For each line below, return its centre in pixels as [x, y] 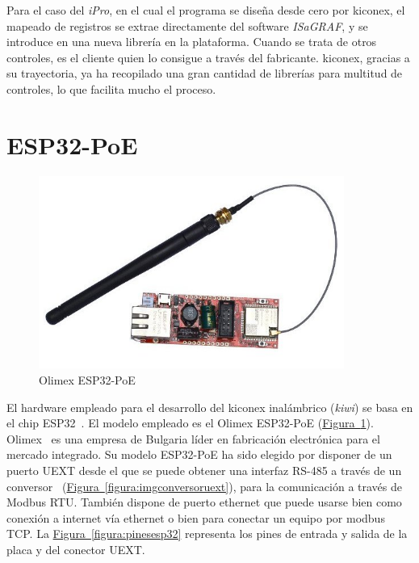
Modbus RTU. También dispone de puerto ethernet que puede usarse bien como [204, 502]
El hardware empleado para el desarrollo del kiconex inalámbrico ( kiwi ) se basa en [210, 407]
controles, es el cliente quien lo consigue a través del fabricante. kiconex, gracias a [208, 57]
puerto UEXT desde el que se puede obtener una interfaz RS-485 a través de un [204, 470]
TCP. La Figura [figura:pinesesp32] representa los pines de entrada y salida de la [207, 534]
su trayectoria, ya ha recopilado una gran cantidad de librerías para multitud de [205, 73]
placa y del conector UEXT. [76, 549]
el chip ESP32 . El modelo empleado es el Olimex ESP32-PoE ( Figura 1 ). [190, 423]
